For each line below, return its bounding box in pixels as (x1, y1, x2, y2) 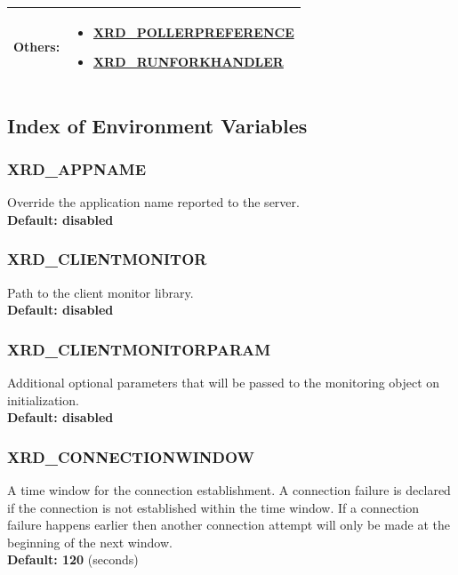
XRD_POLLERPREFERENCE (92, 22, 294, 41)
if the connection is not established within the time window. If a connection (7, 498, 420, 516)
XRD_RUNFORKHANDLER (92, 52, 284, 71)
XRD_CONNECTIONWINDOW (7, 445, 254, 467)
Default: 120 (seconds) (7, 550, 139, 569)
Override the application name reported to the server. (7, 193, 300, 212)
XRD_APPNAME (7, 157, 147, 180)
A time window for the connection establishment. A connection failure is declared (7, 481, 451, 499)
